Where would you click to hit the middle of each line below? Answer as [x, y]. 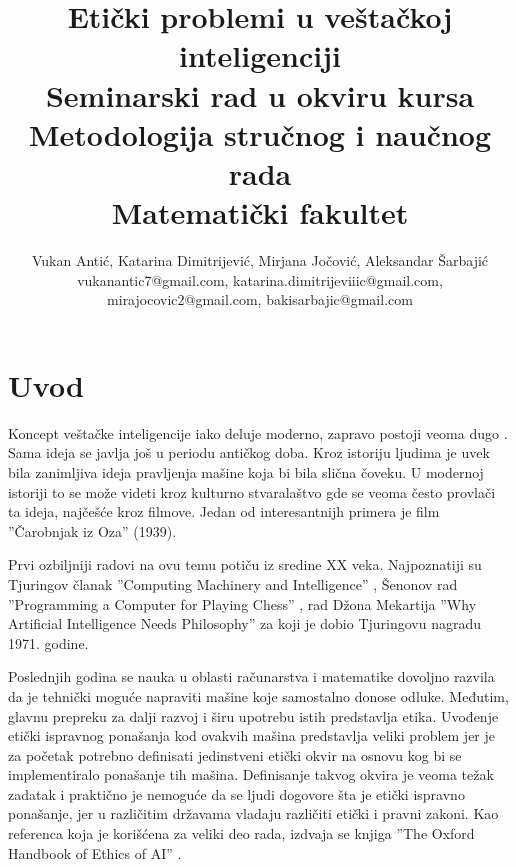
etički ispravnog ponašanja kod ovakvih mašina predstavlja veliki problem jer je [252, 735]
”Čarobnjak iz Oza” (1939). [92, 530]
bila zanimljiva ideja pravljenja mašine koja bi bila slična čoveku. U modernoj [246, 471]
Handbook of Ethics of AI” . [95, 852]
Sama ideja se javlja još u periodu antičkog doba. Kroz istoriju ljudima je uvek [249, 452]
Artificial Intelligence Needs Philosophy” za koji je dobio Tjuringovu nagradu [245, 623]
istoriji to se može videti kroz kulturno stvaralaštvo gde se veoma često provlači [252, 491]
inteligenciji [260, 55]
